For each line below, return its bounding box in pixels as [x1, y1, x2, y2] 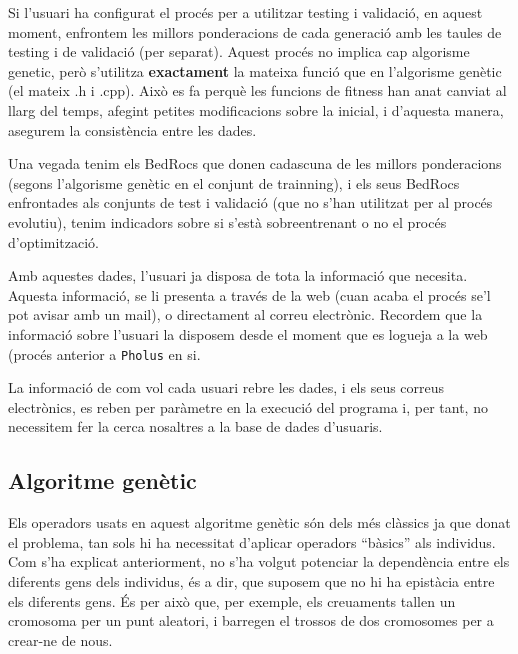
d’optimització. [8, 231, 100, 252]
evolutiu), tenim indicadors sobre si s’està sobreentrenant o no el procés [8, 211, 447, 232]
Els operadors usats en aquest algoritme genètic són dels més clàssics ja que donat [8, 512, 511, 533]
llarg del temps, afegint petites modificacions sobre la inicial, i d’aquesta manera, [8, 99, 504, 120]
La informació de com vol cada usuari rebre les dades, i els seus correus [8, 377, 445, 398]
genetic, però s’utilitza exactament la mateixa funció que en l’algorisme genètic [8, 60, 502, 81]
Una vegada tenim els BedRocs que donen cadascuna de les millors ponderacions [8, 153, 502, 174]
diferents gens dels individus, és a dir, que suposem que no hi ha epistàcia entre [8, 570, 495, 591]
